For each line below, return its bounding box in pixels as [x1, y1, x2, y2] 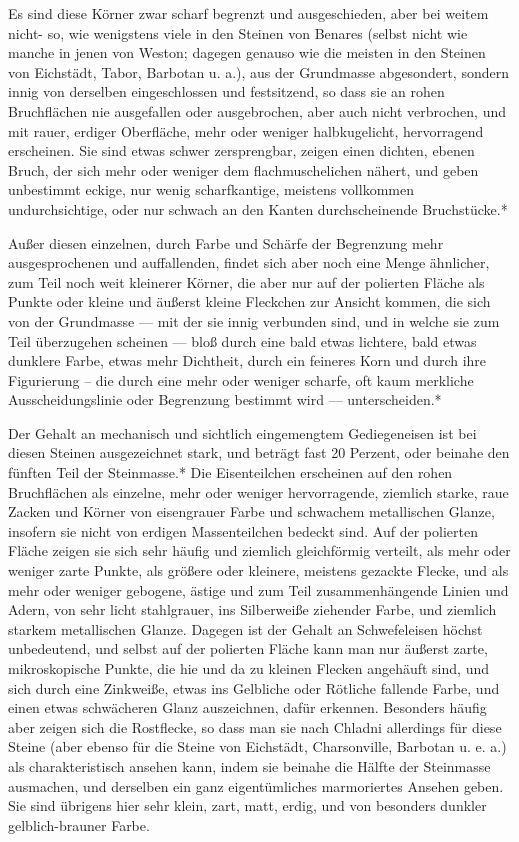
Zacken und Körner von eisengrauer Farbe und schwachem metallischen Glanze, [8, 501, 495, 522]
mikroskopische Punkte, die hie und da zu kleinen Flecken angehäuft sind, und [8, 658, 489, 678]
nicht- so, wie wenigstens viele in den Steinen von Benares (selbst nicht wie [8, 22, 468, 43]
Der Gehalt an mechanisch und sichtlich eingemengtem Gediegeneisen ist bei [8, 422, 477, 443]
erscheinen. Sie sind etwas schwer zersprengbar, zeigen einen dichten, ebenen [8, 140, 475, 161]
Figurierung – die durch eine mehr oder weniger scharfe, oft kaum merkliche [8, 369, 474, 390]
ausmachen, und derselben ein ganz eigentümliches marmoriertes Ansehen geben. [8, 775, 504, 796]
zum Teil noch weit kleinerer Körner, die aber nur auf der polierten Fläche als [8, 271, 485, 292]
